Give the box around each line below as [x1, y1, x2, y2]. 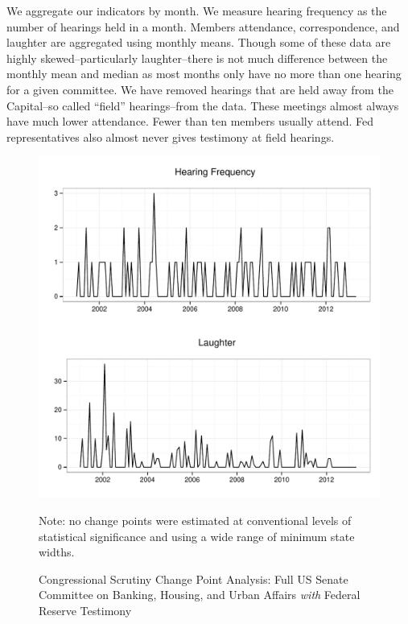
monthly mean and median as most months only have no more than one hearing [6, 65, 402, 82]
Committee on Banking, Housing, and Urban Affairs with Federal [39, 586, 361, 603]
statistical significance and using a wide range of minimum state [39, 527, 355, 544]
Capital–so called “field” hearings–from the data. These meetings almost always [6, 97, 399, 114]
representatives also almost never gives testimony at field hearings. [6, 128, 335, 145]
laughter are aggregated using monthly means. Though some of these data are [6, 34, 391, 51]
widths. [39, 543, 75, 560]
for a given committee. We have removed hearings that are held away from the [6, 81, 394, 97]
